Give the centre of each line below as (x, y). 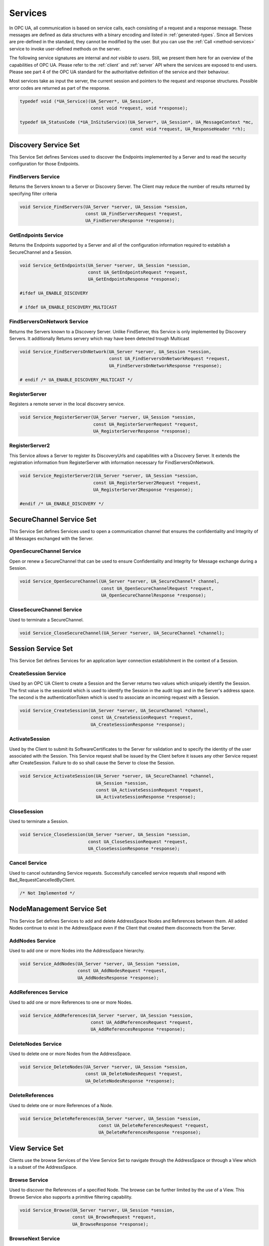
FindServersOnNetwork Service (49, 321)
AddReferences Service (39, 992)
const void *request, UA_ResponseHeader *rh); (188, 129)
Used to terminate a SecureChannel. (47, 620)
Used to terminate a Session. (39, 821)
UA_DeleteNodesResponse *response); (130, 1081)
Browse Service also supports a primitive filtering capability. (71, 1197)
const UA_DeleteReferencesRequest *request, (154, 1125)
